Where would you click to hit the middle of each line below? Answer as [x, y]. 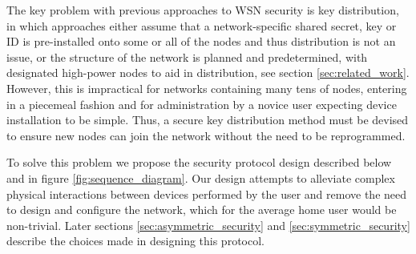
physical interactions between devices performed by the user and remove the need [207, 194]
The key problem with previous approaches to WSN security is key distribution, [203, 10]
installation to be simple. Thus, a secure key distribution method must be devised [208, 120]
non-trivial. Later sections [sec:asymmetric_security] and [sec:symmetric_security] [208, 225]
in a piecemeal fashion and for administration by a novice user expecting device [202, 104]
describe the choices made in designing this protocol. [135, 241]
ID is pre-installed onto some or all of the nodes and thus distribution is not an [201, 41]
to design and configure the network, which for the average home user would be [202, 210]
